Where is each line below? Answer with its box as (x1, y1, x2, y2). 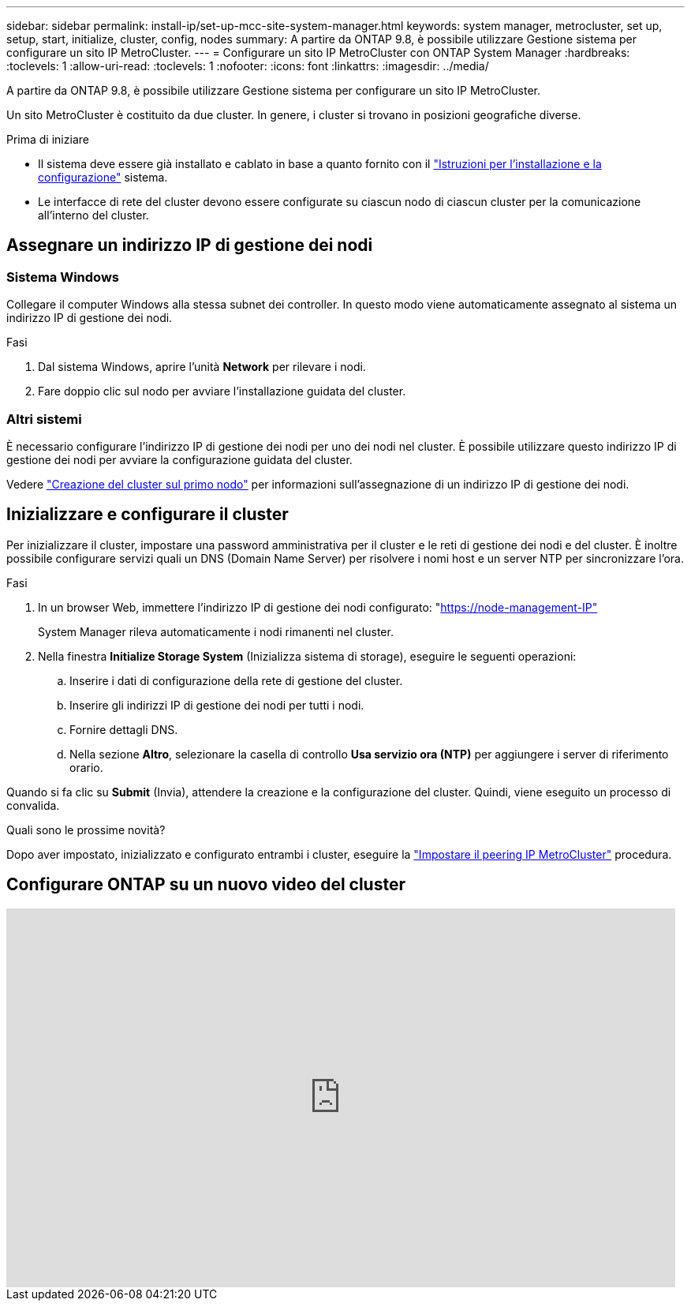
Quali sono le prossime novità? (6, 822, 166, 837)
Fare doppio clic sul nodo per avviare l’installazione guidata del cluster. (38, 384, 406, 399)
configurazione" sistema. (38, 170, 168, 184)
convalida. (6, 798, 60, 812)
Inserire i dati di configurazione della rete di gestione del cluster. (69, 673, 403, 687)
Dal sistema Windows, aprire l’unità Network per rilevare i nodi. (38, 360, 366, 374)
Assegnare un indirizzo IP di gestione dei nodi (6, 235, 373, 256)
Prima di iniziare (6, 133, 89, 146)
